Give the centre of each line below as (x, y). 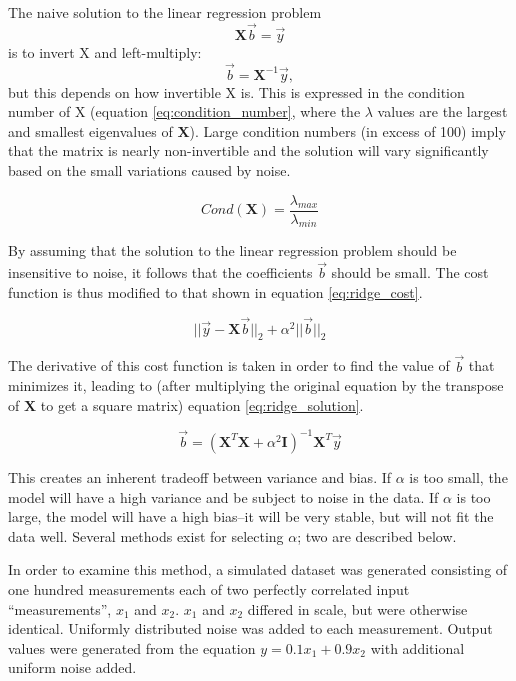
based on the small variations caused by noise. (149, 170)
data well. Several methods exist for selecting (146, 535)
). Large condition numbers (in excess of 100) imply (347, 130)
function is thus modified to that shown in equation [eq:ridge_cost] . (215, 291)
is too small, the (458, 476)
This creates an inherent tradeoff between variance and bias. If (200, 476)
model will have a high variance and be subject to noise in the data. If (223, 496)
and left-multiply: (148, 51)
